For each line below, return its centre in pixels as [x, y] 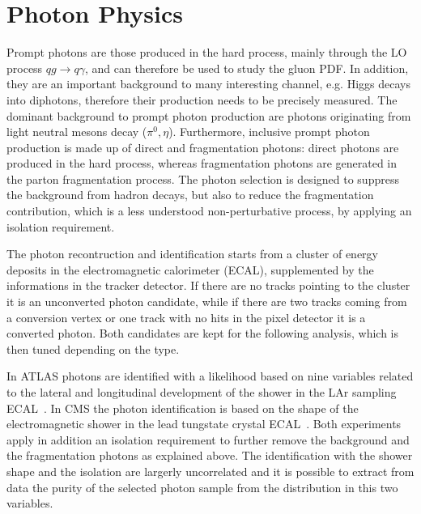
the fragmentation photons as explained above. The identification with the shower [210, 455]
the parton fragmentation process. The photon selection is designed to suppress [203, 178]
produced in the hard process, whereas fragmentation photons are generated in [202, 163]
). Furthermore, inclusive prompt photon [269, 132]
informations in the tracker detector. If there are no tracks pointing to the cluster [208, 285]
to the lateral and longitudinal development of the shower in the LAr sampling [202, 392]
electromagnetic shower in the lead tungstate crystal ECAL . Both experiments [204, 424]
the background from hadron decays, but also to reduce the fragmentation [190, 195]
